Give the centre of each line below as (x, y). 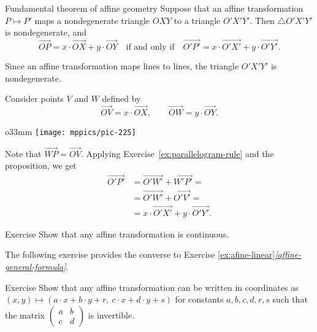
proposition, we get (41, 165)
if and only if (150, 47)
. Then (262, 20)
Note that (23, 153)
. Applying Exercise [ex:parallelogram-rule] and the (177, 153)
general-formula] (36, 266)
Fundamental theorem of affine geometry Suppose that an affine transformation (154, 8)
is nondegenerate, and (46, 32)
